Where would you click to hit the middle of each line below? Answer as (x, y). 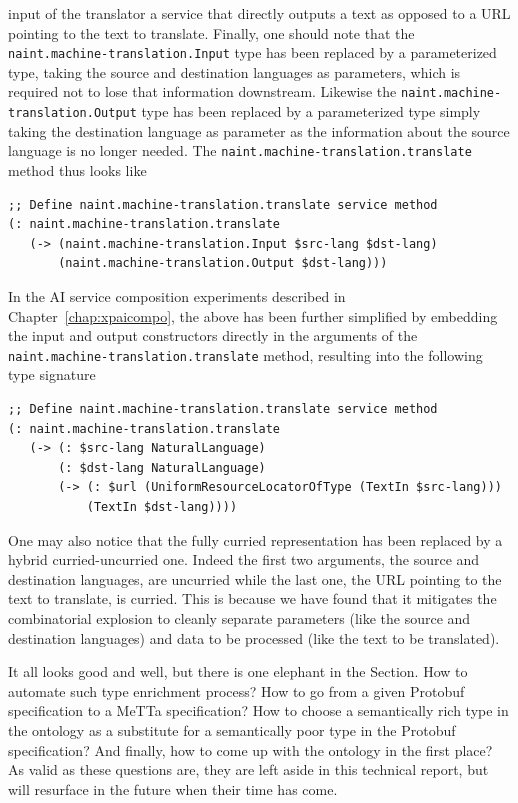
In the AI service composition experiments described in (177, 295)
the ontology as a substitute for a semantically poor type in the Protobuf (232, 729)
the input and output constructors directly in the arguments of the (213, 335)
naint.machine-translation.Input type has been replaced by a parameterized (252, 52)
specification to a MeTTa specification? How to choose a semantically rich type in (258, 710)
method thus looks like (77, 170)
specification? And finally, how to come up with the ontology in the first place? (250, 749)
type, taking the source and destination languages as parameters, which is (234, 71)
